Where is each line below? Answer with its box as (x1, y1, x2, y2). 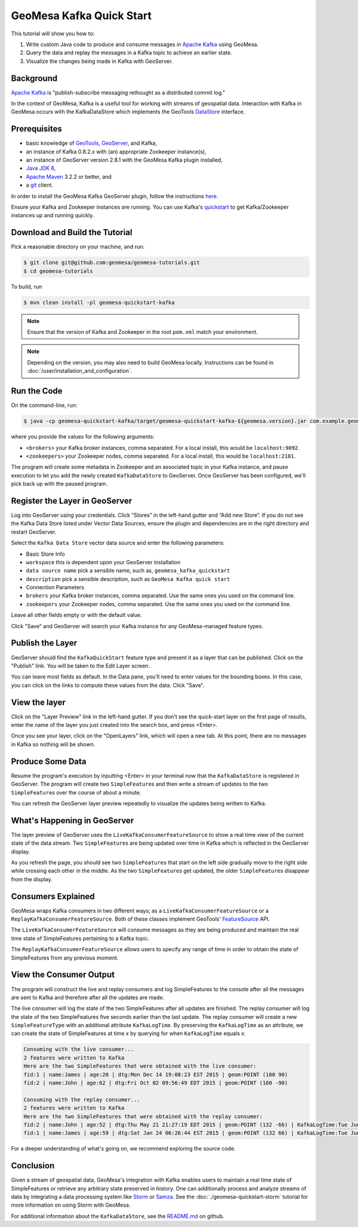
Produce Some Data (11, 756, 87, 766)
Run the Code (11, 386, 63, 396)
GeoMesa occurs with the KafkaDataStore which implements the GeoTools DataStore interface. (11, 108, 245, 115)
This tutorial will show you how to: (11, 30, 95, 37)
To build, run (11, 283, 42, 290)
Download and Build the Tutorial (11, 227, 132, 238)
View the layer (11, 697, 66, 707)
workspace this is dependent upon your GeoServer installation (26, 558, 181, 565)
